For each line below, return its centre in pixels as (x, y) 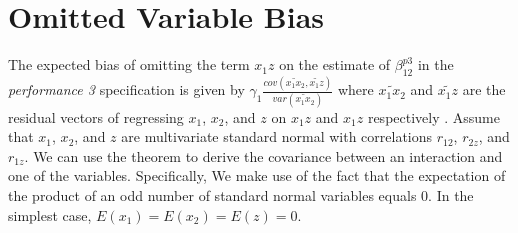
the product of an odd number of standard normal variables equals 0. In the (241, 194)
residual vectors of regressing (96, 116)
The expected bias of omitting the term (129, 64)
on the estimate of (335, 64)
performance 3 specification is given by (126, 89)
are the (484, 89)
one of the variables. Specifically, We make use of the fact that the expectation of (257, 175)
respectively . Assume (433, 116)
